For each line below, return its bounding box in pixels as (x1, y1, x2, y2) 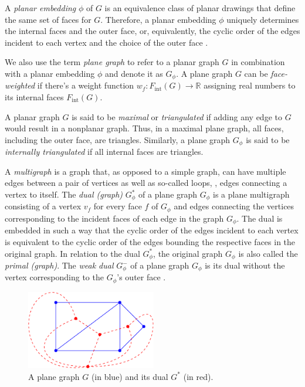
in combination (231, 56, 285, 68)
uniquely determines (226, 13, 299, 25)
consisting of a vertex (5, 200, 82, 212)
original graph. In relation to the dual (5, 247, 140, 259)
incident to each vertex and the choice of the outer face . (5, 36, 208, 48)
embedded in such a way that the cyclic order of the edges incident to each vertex (5, 224, 299, 236)
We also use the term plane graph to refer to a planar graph (5, 56, 219, 68)
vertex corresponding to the (5, 271, 104, 283)
